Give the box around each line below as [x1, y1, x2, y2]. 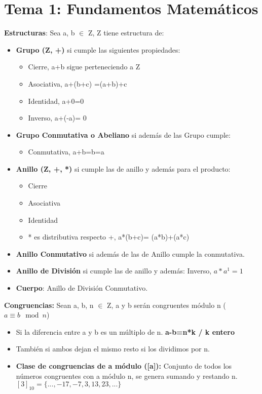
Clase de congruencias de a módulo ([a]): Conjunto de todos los [16, 361, 232, 371]
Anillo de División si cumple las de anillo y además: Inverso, [16, 265, 212, 276]
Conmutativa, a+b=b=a [28, 146, 104, 157]
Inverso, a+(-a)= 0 [28, 112, 87, 123]
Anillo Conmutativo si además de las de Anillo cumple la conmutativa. [16, 248, 245, 259]
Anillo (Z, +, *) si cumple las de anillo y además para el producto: [16, 163, 231, 174]
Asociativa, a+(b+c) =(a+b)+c [28, 78, 127, 89]
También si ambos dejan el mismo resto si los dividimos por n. [16, 343, 210, 354]
